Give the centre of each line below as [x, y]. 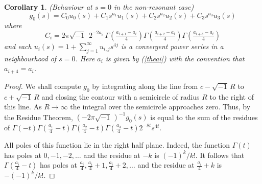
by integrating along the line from [145, 86]
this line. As [23, 107]
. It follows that [220, 155]
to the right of [232, 96]
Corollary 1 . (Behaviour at [48, 7]
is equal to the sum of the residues [204, 117]
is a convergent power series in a [172, 46]
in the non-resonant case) [154, 7]
